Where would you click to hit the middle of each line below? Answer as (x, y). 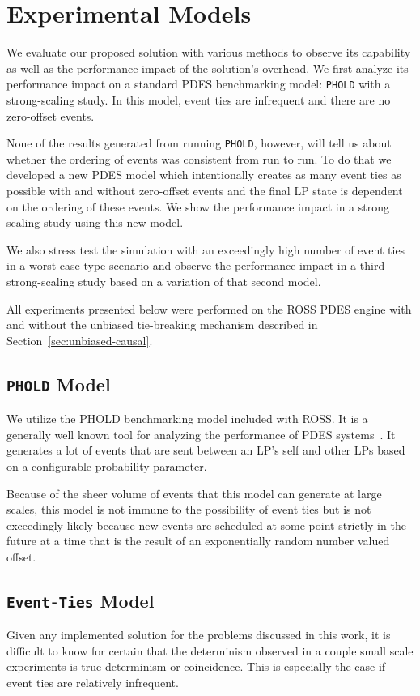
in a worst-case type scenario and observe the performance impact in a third (196, 265)
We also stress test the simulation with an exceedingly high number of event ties (206, 249)
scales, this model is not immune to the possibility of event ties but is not (189, 509)
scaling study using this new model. (95, 222)
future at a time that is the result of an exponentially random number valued (198, 541)
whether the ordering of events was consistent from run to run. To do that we (199, 158)
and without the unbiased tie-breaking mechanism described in (162, 325)
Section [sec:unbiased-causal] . (80, 340)
